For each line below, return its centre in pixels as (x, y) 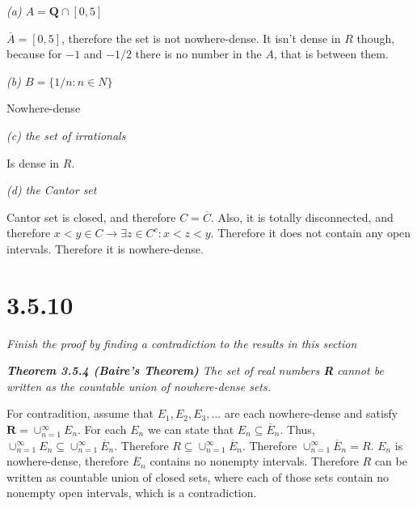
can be (391, 461)
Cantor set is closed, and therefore (91, 217)
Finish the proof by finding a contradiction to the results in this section (182, 343)
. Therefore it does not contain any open (311, 233)
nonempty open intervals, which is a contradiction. (132, 493)
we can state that (191, 429)
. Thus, (297, 429)
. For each (102, 429)
